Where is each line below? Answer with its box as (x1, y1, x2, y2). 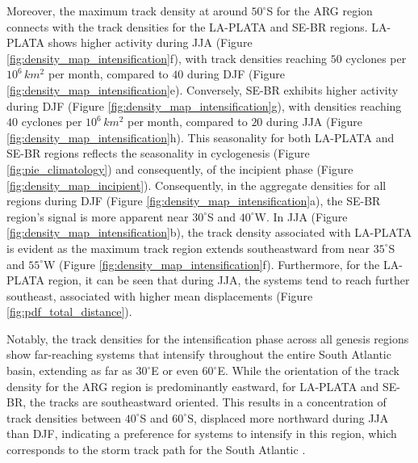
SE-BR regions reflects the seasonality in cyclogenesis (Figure (6, 145, 310, 162)
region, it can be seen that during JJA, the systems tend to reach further (48, 271, 410, 288)
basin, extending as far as (6, 362, 132, 379)
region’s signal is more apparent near (6, 208, 189, 225)
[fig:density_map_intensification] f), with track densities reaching (6, 49, 328, 66)
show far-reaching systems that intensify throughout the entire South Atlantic (6, 346, 391, 363)
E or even (151, 362, 199, 379)
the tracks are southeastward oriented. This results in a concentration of (29, 394, 387, 410)
